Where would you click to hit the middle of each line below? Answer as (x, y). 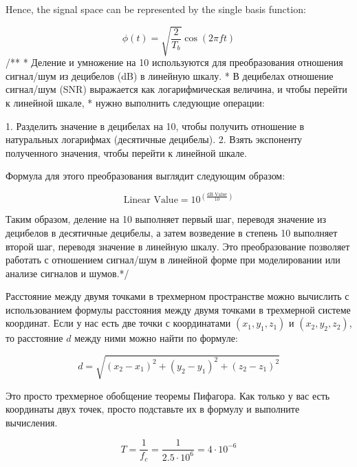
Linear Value (151, 200)
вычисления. (32, 422)
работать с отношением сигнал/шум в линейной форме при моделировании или (173, 260)
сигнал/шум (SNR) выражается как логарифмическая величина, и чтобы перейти (176, 89)
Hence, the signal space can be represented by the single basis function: (156, 9)
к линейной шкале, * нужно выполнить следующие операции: (135, 102)
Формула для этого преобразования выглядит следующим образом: (145, 176)
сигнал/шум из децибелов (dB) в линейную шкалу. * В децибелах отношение (170, 75)
